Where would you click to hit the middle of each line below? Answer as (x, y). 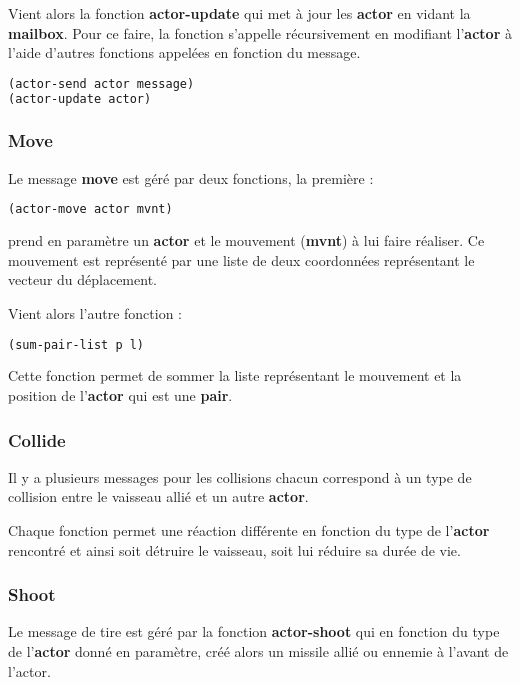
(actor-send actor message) (101, 83)
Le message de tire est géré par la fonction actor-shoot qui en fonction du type (254, 631)
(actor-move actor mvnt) (90, 209)
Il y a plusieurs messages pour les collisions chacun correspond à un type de (240, 476)
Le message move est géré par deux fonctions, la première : (191, 177)
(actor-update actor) (80, 98)
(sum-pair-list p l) (76, 344)
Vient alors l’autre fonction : (95, 313)
